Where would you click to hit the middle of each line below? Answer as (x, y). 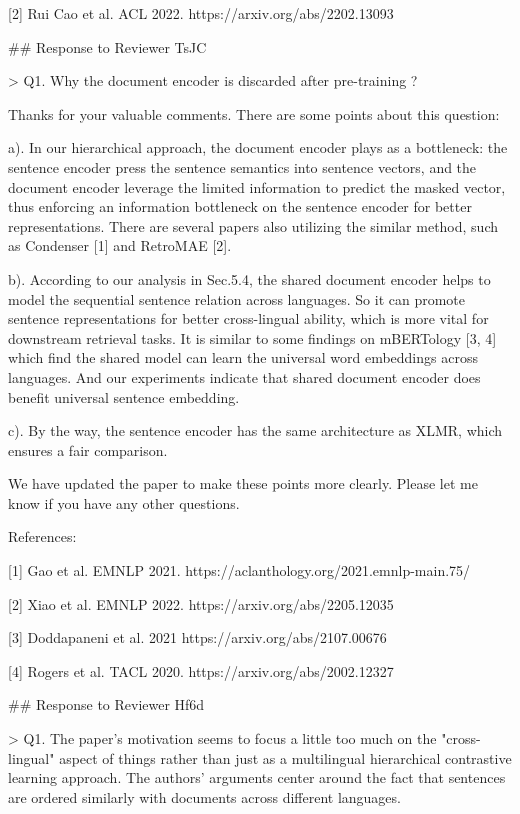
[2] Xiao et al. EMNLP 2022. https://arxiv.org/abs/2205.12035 (201, 603)
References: (42, 536)
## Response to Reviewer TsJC (107, 46)
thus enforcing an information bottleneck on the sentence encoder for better (240, 206)
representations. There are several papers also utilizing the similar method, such (253, 225)
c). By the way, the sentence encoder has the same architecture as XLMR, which (255, 430)
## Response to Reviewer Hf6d (106, 704)
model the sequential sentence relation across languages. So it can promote (237, 298)
